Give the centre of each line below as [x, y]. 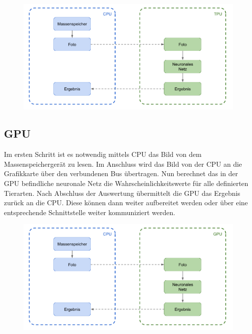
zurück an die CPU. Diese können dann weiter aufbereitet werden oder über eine [126, 203]
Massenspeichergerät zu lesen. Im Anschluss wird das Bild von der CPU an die [123, 164]
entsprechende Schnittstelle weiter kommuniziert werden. [90, 212]
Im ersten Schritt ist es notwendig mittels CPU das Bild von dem [103, 154]
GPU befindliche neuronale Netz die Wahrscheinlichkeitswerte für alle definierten [126, 183]
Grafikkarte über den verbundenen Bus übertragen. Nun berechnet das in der [121, 173]
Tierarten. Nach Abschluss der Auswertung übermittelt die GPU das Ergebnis [122, 193]
